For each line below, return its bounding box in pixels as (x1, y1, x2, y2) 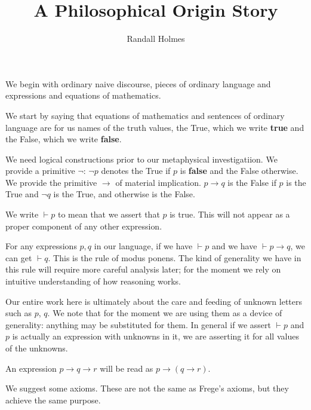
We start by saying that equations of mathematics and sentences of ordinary (5, 109, 285, 121)
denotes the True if (101, 164, 171, 177)
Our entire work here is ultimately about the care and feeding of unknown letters (5, 295, 303, 307)
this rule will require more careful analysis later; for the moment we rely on (5, 263, 281, 276)
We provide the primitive (5, 176, 97, 188)
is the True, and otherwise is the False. (53, 188, 195, 200)
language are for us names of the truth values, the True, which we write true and (5, 121, 304, 133)
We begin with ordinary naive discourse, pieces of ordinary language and (5, 77, 271, 90)
